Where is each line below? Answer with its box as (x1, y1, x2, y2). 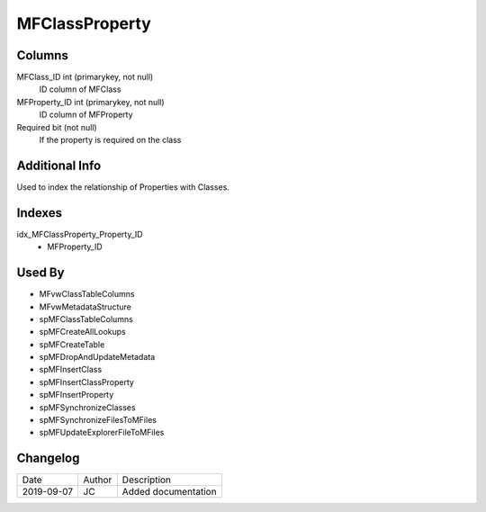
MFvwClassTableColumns (39, 289, 135, 300)
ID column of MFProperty (39, 109, 134, 121)
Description (121, 473, 171, 486)
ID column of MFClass (39, 84, 121, 94)
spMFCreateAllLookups (39, 327, 126, 337)
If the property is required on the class (39, 135, 182, 146)
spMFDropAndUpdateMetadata (39, 352, 156, 363)
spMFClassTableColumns (39, 313, 134, 324)
